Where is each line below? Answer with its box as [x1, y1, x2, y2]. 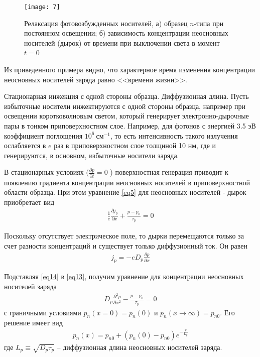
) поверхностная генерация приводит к [110, 167, 228, 177]
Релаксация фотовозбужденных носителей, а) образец [24, 18, 188, 28]
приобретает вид [4, 196, 55, 207]
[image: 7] [24, 4, 60, 11]
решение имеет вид [4, 317, 63, 328]
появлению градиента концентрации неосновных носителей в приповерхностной [4, 177, 250, 187]
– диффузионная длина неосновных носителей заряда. [57, 341, 222, 352]
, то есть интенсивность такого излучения [110, 130, 238, 141]
